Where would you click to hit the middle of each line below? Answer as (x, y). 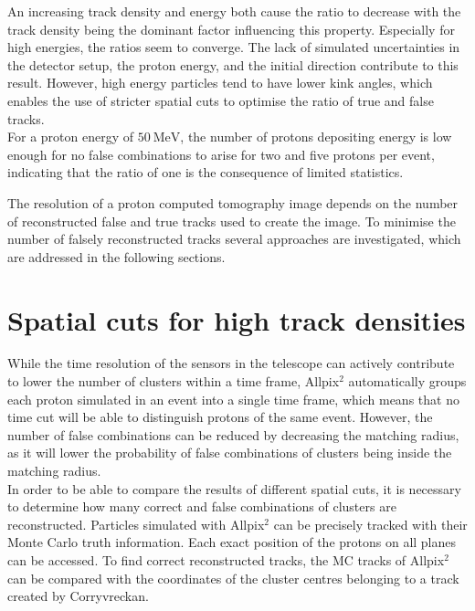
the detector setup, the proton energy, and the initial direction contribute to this (233, 64)
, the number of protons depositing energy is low (316, 137)
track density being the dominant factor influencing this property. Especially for (231, 29)
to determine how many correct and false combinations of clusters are (202, 506)
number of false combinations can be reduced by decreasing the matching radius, (233, 434)
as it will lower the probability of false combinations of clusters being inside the (230, 453)
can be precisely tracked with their (370, 524)
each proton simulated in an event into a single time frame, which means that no (233, 399)
